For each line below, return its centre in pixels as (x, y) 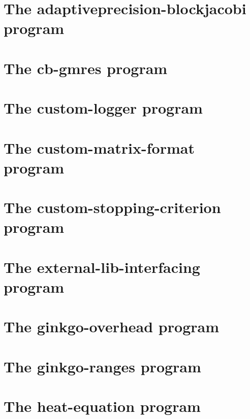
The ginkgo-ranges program (102, 366)
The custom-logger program (103, 108)
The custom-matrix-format (99, 147)
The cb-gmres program (86, 68)
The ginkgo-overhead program (111, 326)
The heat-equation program (102, 406)
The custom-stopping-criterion (112, 207)
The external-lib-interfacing (102, 267)
